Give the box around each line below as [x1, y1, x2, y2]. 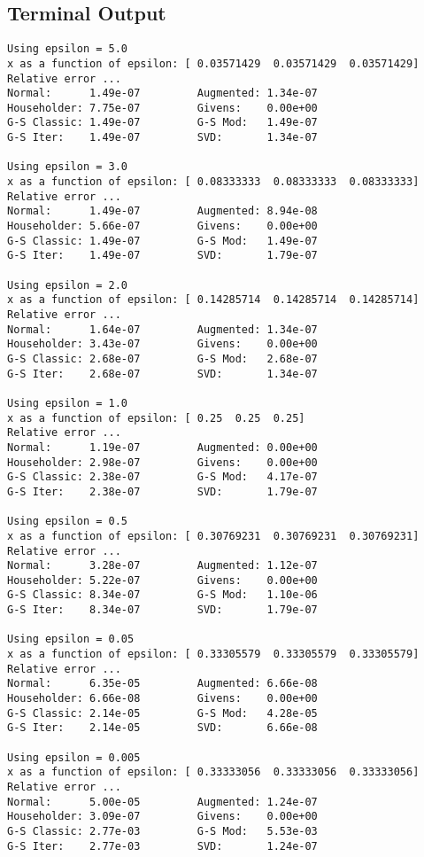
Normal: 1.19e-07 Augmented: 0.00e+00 [7, 440, 318, 454]
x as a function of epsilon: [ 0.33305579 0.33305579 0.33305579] [7, 648, 420, 661]
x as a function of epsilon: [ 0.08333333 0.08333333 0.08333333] [7, 175, 420, 189]
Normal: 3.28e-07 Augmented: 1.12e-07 [7, 559, 318, 573]
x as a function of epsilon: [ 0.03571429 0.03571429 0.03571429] [7, 57, 420, 70]
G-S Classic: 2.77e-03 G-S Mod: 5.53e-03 [7, 824, 318, 838]
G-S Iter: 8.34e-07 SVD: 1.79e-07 [7, 604, 318, 617]
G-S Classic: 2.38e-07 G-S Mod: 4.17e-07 [7, 471, 318, 484]
